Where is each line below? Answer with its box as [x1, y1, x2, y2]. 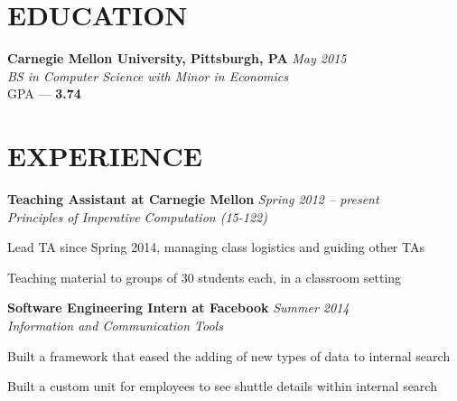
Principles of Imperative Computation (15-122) [7, 207, 267, 226]
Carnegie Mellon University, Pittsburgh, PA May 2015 [7, 49, 347, 68]
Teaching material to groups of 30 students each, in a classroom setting [7, 267, 402, 286]
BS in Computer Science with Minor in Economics [7, 66, 289, 85]
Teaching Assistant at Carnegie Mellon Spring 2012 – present [7, 190, 379, 209]
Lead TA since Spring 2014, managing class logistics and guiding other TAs [7, 238, 424, 256]
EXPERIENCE [7, 137, 202, 174]
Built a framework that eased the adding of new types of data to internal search [7, 346, 451, 365]
